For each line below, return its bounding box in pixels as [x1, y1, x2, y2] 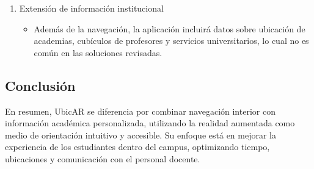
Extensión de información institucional [19, 2, 164, 14]
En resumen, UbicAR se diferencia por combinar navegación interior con [5, 104, 276, 117]
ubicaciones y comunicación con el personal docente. [5, 152, 200, 165]
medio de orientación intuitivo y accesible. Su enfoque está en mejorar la [5, 128, 276, 141]
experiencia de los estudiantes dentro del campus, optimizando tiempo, [5, 140, 270, 153]
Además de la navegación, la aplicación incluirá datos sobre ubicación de [34, 22, 305, 35]
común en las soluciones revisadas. [34, 46, 162, 59]
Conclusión [5, 76, 76, 95]
